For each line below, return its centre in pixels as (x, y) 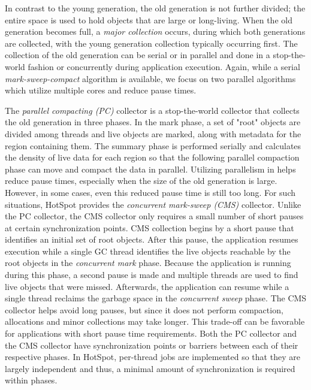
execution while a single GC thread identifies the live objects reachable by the (148, 251)
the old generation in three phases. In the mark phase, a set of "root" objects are (153, 122)
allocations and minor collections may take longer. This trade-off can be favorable (155, 321)
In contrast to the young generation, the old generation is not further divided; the (155, 8)
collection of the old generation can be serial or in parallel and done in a (138, 55)
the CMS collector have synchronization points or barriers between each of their (152, 345)
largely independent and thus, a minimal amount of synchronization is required (150, 368)
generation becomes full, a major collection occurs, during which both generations (155, 31)
